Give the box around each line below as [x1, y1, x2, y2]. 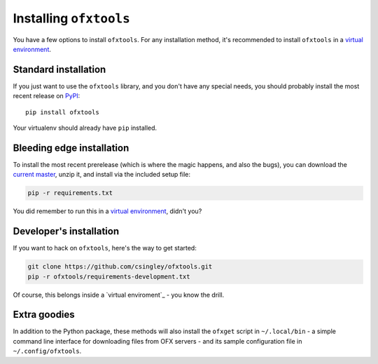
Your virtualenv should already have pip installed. [13, 123, 157, 133]
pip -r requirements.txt [27, 189, 113, 197]
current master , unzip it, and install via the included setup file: [13, 170, 190, 179]
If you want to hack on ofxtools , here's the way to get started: [13, 244, 197, 252]
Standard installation [13, 63, 106, 75]
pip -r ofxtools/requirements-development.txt [27, 272, 190, 281]
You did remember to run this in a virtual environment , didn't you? [13, 207, 202, 215]
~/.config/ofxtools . [13, 347, 82, 356]
